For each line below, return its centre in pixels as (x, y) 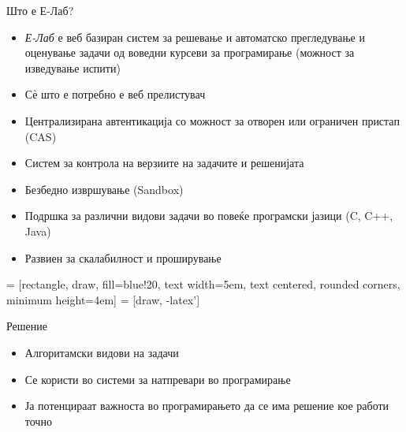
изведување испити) (73, 67)
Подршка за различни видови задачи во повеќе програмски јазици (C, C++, (209, 216)
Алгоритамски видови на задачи (102, 352)
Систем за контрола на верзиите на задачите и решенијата (164, 163)
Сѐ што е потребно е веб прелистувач (115, 94)
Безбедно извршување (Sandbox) (104, 189)
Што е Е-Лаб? (40, 10)
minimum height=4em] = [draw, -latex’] (103, 299)
